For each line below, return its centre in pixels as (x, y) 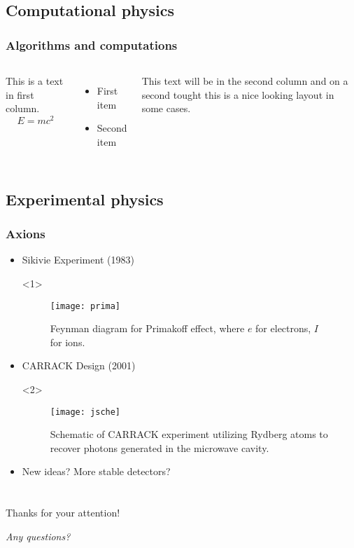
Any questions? (38, 536)
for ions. (68, 342)
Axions (26, 234)
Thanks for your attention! (63, 513)
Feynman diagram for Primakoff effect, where (147, 328)
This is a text (35, 81)
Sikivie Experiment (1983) (78, 260)
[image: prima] (85, 306)
